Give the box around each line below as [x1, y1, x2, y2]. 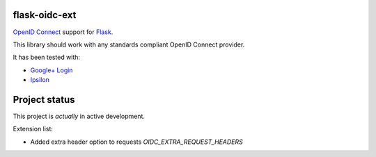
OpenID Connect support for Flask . [13, 28, 113, 36]
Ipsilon [30, 76, 50, 84]
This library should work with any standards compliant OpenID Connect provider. [13, 40, 245, 49]
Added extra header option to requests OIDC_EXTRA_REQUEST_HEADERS [30, 138, 244, 146]
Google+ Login [30, 66, 73, 74]
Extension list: [13, 125, 54, 133]
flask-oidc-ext [13, 9, 77, 21]
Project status [13, 94, 76, 106]
